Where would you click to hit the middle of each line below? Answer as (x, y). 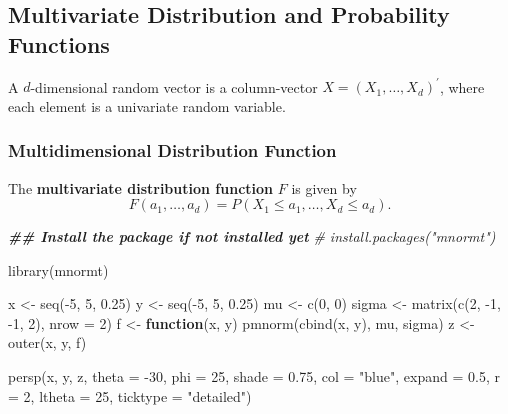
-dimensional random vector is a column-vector (174, 86)
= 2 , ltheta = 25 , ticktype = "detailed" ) (130, 395)
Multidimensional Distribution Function (172, 150)
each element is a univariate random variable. (147, 105)
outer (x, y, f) (47, 342)
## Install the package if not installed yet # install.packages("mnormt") (252, 236)
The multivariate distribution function (141, 187)
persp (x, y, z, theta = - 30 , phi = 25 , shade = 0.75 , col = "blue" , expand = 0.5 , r (254, 376)
